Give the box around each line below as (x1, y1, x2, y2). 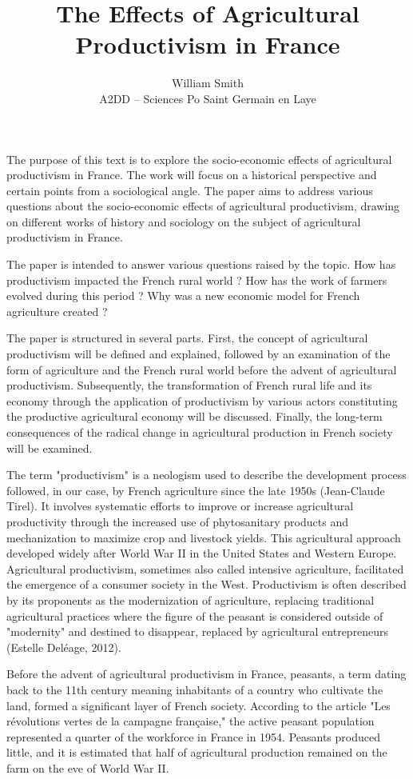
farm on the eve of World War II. (6, 759, 169, 776)
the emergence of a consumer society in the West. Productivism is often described (6, 576, 407, 593)
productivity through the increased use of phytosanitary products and (6, 513, 348, 529)
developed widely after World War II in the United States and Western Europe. (6, 545, 397, 561)
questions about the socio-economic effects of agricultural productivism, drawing (6, 198, 400, 214)
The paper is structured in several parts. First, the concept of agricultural (6, 330, 368, 346)
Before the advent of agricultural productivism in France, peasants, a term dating (6, 665, 407, 682)
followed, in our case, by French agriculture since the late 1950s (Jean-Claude (6, 481, 385, 498)
